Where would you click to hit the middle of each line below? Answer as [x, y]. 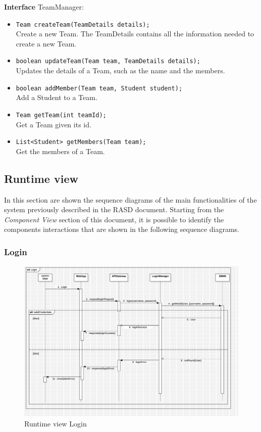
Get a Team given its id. [54, 124]
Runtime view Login [56, 423]
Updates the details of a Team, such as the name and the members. [120, 70]
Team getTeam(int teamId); [61, 115]
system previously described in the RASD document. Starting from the [114, 209]
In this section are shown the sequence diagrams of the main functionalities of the [130, 199]
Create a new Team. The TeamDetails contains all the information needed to [135, 34]
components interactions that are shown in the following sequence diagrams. [122, 229]
